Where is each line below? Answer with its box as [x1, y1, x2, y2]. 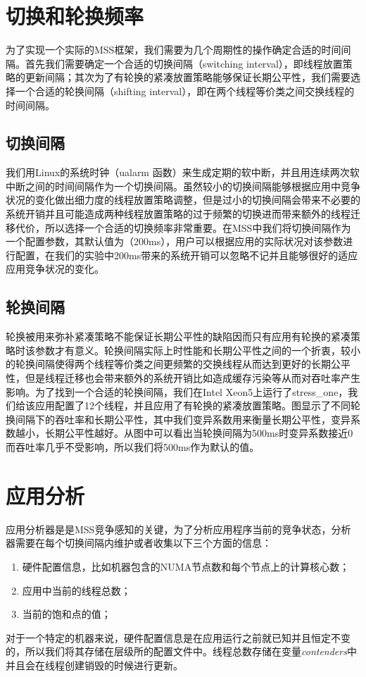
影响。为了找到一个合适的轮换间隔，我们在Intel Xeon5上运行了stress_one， [6, 384, 348, 399]
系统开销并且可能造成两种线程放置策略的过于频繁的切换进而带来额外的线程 [6, 206, 351, 221]
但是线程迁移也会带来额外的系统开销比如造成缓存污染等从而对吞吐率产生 [25, 371, 360, 385]
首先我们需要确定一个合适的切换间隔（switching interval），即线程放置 [25, 56, 343, 70]
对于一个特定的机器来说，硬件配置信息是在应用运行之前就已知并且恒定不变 [6, 630, 351, 645]
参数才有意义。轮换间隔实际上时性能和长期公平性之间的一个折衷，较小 [34, 342, 360, 357]
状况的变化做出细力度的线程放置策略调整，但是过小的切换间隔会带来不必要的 [6, 192, 360, 207]
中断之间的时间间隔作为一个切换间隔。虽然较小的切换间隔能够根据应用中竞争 [6, 178, 360, 193]
